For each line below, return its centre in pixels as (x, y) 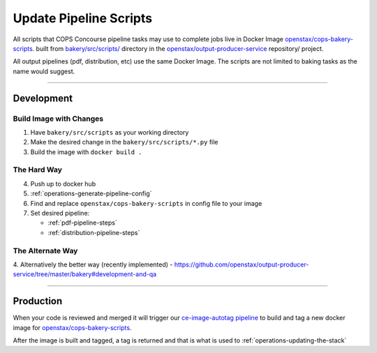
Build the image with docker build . (86, 152)
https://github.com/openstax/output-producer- (242, 264)
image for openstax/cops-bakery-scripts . (72, 327)
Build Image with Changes (58, 119)
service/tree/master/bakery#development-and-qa (85, 274)
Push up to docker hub (63, 183)
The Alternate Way (45, 250)
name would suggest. (44, 71)
